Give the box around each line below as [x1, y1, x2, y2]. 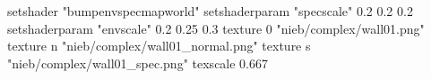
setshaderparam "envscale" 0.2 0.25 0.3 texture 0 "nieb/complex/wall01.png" [7, 19, 425, 37]
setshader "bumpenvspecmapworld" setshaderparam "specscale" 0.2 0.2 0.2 [7, 2, 413, 20]
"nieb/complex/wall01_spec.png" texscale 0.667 [7, 53, 269, 72]
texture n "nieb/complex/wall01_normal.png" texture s [7, 36, 311, 55]
